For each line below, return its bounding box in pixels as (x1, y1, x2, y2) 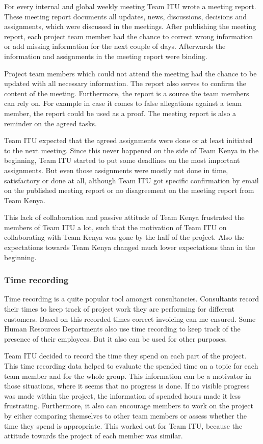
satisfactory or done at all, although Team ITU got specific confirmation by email (4, 175, 259, 185)
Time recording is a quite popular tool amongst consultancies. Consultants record (4, 293, 259, 304)
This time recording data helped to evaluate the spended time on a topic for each (4, 360, 258, 371)
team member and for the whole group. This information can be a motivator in (4, 370, 251, 381)
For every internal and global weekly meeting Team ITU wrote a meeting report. (4, 1, 256, 11)
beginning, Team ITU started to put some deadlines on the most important (4, 155, 240, 165)
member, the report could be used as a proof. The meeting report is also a (4, 107, 236, 118)
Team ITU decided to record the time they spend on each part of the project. (4, 350, 247, 361)
